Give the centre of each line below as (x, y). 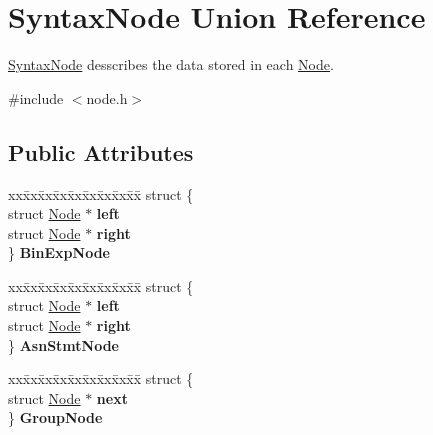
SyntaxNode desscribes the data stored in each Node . (171, 64)
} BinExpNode (59, 252)
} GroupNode (55, 417)
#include (36, 97)
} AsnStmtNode (63, 344)
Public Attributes (101, 151)
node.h (107, 97)
